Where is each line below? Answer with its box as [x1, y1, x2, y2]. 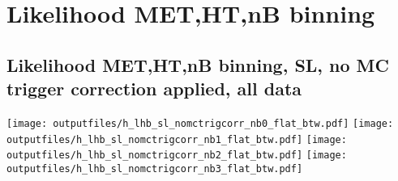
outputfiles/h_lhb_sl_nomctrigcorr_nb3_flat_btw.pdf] [6, 162, 303, 175]
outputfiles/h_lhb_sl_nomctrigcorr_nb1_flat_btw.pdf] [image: [6, 133, 347, 145]
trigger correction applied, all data [6, 76, 302, 101]
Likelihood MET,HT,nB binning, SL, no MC [6, 52, 389, 77]
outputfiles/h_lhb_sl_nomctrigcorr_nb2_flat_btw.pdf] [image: [6, 149, 347, 162]
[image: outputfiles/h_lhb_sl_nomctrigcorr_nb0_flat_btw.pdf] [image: [6, 117, 394, 129]
